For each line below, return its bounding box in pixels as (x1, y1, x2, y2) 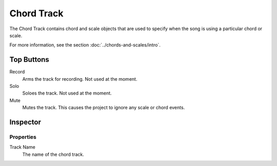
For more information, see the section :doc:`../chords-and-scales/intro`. (9, 42, 161, 48)
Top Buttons (9, 55, 50, 64)
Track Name (9, 144, 35, 150)
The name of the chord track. (22, 151, 85, 157)
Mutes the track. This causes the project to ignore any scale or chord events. (22, 105, 185, 111)
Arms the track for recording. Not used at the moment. (22, 76, 137, 82)
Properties (9, 133, 37, 140)
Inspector (9, 118, 41, 126)
